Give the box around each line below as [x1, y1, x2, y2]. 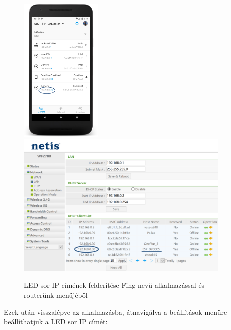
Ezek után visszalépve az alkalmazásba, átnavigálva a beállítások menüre [4, 306, 227, 317]
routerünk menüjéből [24, 289, 88, 300]
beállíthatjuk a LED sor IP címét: [4, 316, 108, 327]
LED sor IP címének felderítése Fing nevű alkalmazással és [24, 280, 205, 290]
